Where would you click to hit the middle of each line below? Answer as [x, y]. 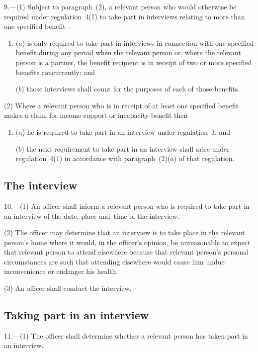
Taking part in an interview [77, 315]
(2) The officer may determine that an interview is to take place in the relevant [125, 232]
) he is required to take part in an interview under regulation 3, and [126, 132]
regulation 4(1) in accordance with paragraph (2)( [93, 158]
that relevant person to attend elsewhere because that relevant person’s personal [127, 252]
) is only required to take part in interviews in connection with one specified [138, 43]
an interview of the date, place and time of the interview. [92, 216]
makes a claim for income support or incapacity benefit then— [99, 115]
